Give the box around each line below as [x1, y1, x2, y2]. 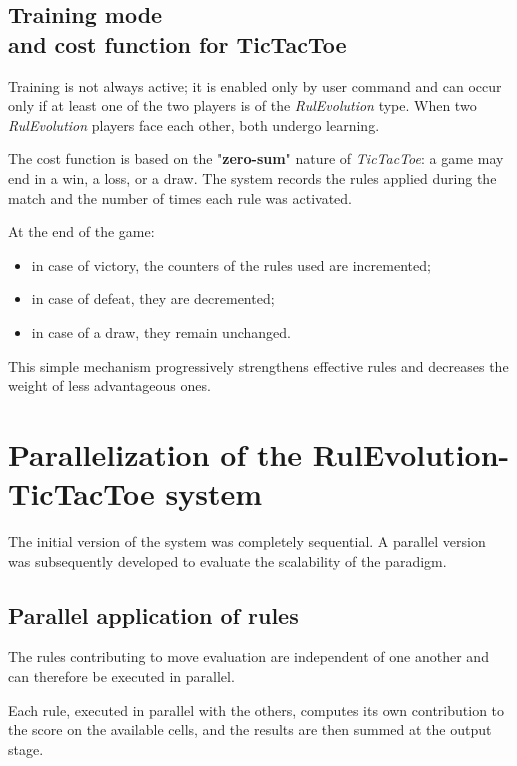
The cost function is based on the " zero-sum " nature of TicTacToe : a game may [8, 148, 504, 169]
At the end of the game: [8, 221, 155, 242]
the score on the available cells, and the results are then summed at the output [8, 719, 492, 740]
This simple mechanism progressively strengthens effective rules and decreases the [8, 355, 509, 376]
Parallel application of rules [8, 599, 299, 630]
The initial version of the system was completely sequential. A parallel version [8, 531, 486, 552]
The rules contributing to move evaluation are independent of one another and [8, 646, 489, 667]
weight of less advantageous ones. [8, 375, 211, 396]
